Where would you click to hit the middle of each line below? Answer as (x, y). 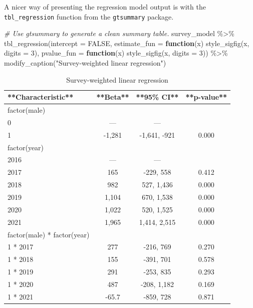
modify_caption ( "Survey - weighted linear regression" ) (85, 63)
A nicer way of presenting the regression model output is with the (105, 7)
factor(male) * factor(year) (49, 234)
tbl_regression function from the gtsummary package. (89, 16)
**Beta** (113, 97)
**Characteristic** (41, 97)
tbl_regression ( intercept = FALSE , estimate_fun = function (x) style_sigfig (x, (127, 43)
